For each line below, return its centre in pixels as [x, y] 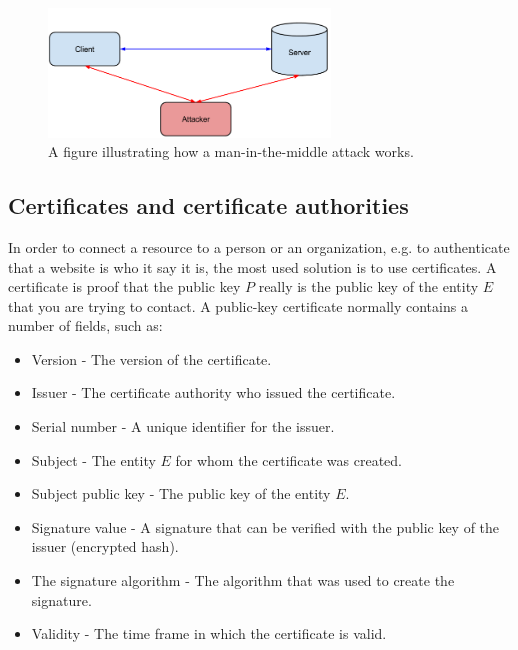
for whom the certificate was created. [289, 459]
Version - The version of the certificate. [151, 358]
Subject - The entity [93, 459]
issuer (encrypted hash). [105, 546]
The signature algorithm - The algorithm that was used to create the [243, 580]
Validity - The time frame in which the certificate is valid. [209, 633]
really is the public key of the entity [368, 286]
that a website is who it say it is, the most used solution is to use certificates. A [252, 266]
